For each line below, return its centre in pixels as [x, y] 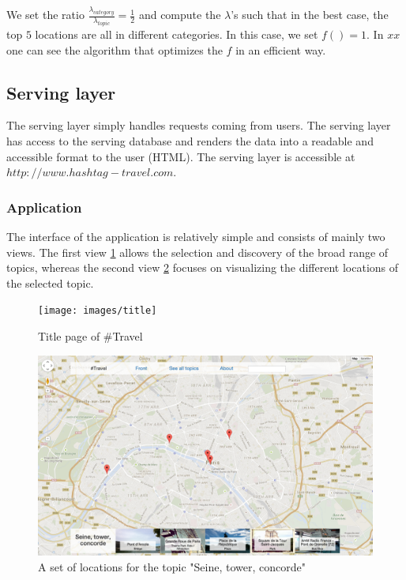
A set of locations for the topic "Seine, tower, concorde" [172, 566]
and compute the [180, 15]
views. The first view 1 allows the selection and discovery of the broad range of [197, 252]
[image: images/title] [98, 311]
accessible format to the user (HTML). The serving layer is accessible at [181, 156]
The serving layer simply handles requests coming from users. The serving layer [199, 125]
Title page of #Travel [90, 336]
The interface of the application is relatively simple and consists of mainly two [196, 237]
